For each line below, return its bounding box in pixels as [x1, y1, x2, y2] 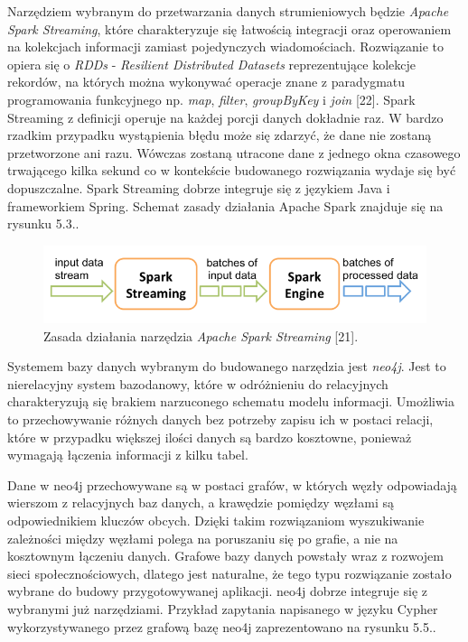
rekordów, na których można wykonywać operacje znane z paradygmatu [7, 72, 406, 91]
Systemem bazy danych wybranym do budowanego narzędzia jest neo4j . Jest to [7, 357, 446, 376]
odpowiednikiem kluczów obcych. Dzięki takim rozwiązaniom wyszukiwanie [7, 511, 425, 530]
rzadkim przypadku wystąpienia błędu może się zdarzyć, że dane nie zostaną [7, 126, 432, 144]
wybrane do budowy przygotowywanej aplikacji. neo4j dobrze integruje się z [7, 582, 427, 600]
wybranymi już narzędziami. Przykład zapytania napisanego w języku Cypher [7, 599, 438, 618]
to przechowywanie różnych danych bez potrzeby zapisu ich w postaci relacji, [7, 410, 434, 429]
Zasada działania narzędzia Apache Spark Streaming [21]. [43, 326, 359, 345]
